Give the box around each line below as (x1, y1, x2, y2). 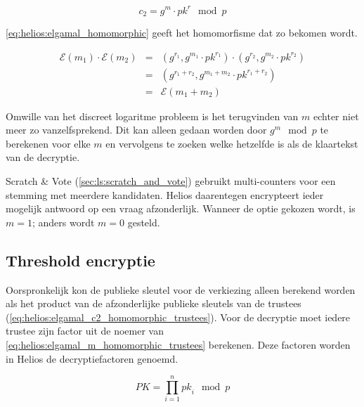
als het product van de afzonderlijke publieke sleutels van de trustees (6, 296, 301, 311)
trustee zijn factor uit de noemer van (6, 323, 164, 338)
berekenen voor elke (6, 136, 91, 150)
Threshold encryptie (6, 249, 155, 271)
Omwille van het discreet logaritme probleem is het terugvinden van (6, 108, 299, 123)
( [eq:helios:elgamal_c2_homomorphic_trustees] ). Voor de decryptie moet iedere (6, 309, 351, 324)
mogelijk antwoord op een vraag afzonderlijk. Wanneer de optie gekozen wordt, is (6, 201, 356, 216)
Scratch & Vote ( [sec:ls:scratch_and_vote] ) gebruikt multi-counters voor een (6, 174, 336, 188)
